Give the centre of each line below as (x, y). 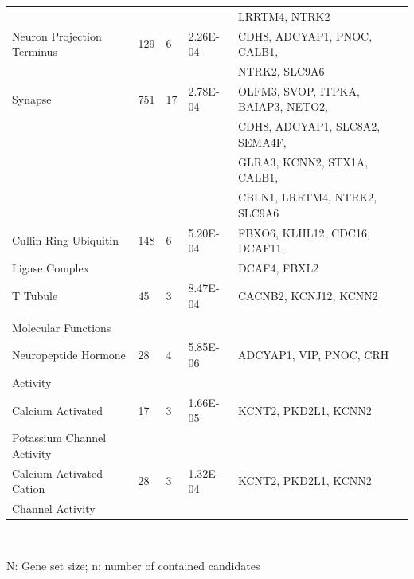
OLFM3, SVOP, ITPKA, (299, 90)
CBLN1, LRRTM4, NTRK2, (308, 197)
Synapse (32, 98)
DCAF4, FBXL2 (279, 268)
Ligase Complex (51, 268)
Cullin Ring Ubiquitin (66, 240)
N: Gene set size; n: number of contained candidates (133, 565)
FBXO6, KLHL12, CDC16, (304, 232)
